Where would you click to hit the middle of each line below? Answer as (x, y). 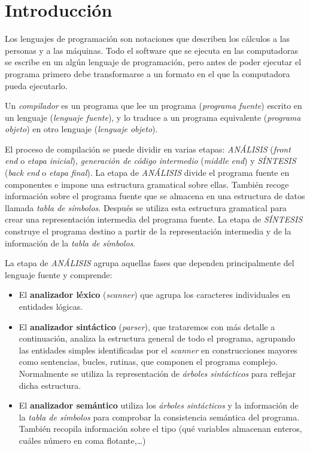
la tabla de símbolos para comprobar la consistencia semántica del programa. (159, 417)
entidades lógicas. (51, 306)
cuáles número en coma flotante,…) (82, 440)
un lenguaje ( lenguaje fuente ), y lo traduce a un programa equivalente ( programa (153, 117)
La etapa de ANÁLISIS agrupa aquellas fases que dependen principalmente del (150, 263)
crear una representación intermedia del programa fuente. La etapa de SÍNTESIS (154, 219)
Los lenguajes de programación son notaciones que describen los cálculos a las (148, 39)
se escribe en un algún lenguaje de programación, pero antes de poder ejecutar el (153, 62)
